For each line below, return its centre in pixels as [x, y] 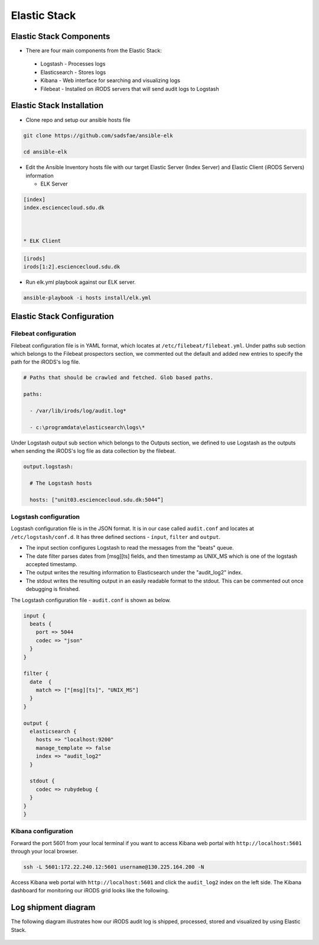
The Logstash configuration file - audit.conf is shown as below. [91, 600]
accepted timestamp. [51, 564]
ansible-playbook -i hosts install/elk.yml [87, 298]
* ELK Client [42, 241]
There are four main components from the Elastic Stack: [94, 51]
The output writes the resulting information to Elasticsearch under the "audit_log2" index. [134, 573]
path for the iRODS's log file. [45, 362]
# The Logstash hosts [61, 483]
